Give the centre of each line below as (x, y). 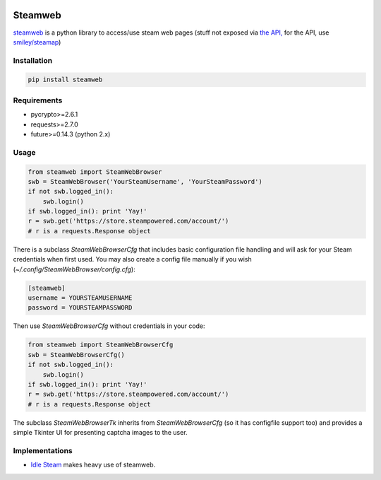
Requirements (38, 100)
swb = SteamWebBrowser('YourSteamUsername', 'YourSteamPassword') (145, 181)
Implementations (43, 450)
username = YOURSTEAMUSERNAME (80, 298)
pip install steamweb (65, 80)
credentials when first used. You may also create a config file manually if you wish (132, 259)
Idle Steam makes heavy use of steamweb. (93, 465)
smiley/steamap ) (37, 42)
